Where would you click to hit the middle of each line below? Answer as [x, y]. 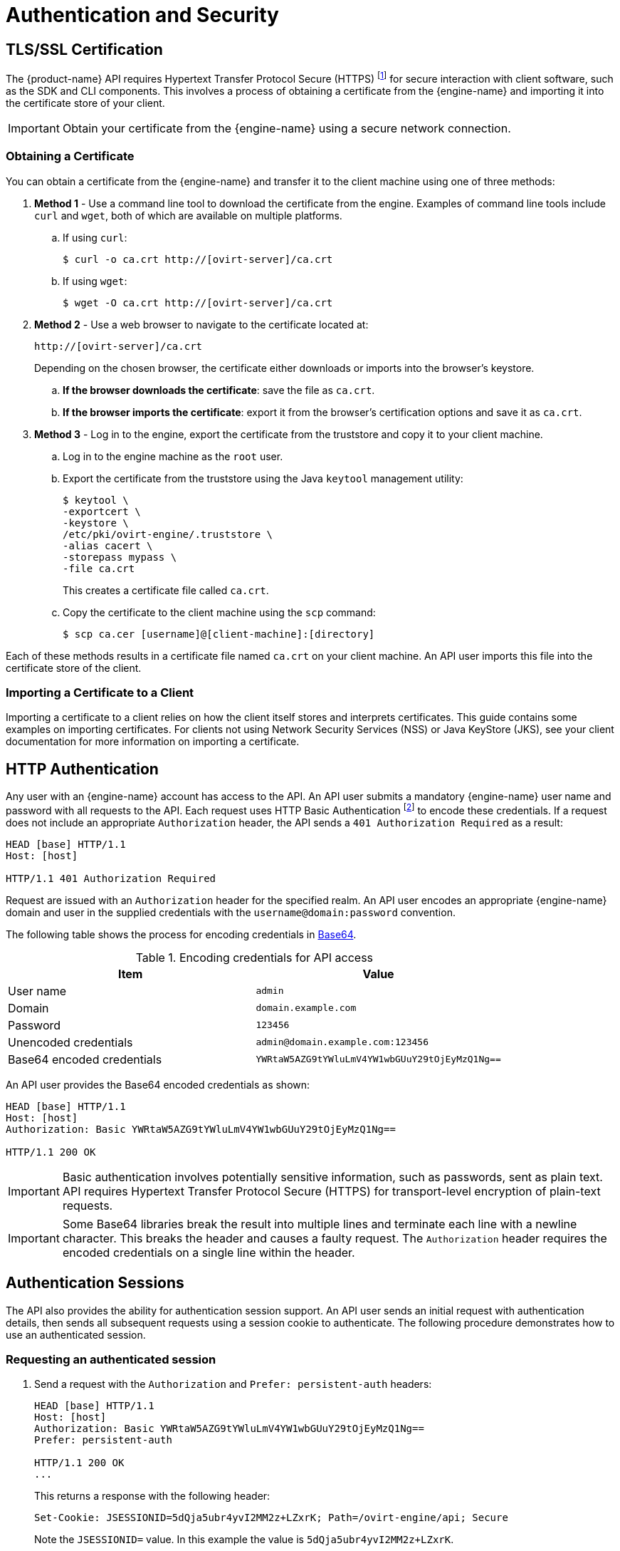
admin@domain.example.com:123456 [342, 1042]
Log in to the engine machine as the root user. [173, 456]
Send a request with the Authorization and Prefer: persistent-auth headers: [233, 1384]
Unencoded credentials [70, 1042]
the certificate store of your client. [85, 103]
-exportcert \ [102, 511]
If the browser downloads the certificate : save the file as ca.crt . [219, 390]
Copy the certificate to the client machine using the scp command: [219, 612]
